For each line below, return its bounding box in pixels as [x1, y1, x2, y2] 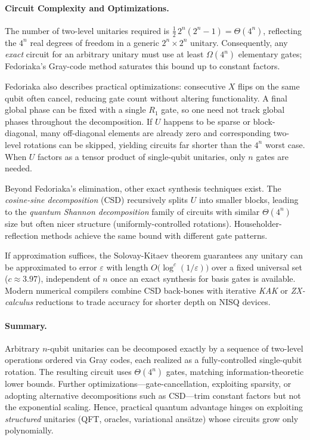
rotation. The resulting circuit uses [5, 365, 132, 378]
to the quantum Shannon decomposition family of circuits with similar [5, 205, 260, 217]
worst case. [265, 138, 305, 150]
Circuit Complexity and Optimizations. [5, 1, 169, 14]
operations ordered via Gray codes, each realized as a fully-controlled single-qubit [5, 353, 302, 366]
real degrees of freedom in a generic [30, 36, 159, 48]
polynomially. [5, 424, 54, 436]
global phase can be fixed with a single [5, 103, 146, 116]
